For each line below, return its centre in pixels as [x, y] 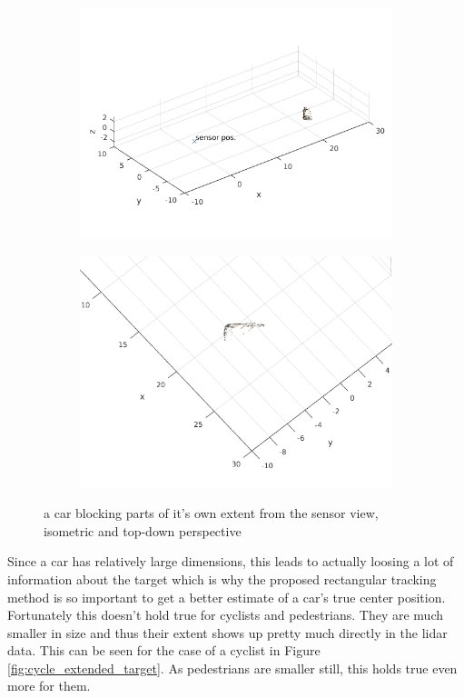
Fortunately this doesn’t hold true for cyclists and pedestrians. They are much [225, 615]
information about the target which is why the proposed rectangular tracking [222, 578]
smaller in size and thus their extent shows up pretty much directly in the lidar [227, 632]
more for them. [49, 686]
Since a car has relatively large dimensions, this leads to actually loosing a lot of [231, 561]
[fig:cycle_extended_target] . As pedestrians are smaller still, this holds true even [232, 668]
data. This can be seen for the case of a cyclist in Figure [164, 650]
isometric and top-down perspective [143, 530]
